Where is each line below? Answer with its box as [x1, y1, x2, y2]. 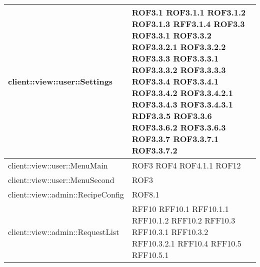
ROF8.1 [131, 188, 159, 200]
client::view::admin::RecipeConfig [8, 188, 124, 200]
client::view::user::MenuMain [8, 159, 108, 171]
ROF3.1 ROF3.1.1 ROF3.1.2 [131, 6, 246, 18]
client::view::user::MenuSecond [8, 174, 114, 185]
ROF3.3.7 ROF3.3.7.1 [131, 133, 219, 144]
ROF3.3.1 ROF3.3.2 [131, 29, 211, 41]
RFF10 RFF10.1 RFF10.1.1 [131, 203, 229, 214]
